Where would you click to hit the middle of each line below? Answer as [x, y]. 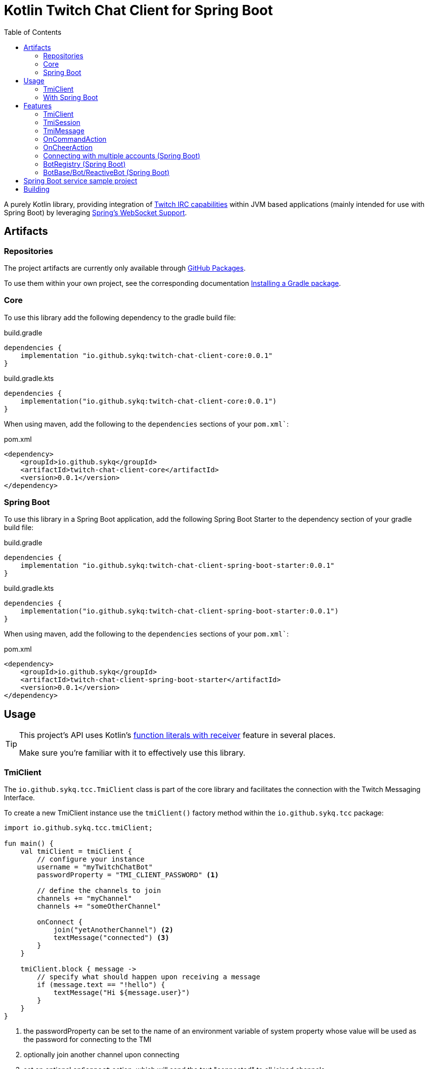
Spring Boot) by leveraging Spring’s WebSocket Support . [96, 212]
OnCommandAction [75, 139]
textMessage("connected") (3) [112, 938]
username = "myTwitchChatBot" [95, 867]
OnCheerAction [68, 147]
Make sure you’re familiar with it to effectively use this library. [132, 753]
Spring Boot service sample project [80, 180]
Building [37, 189]
